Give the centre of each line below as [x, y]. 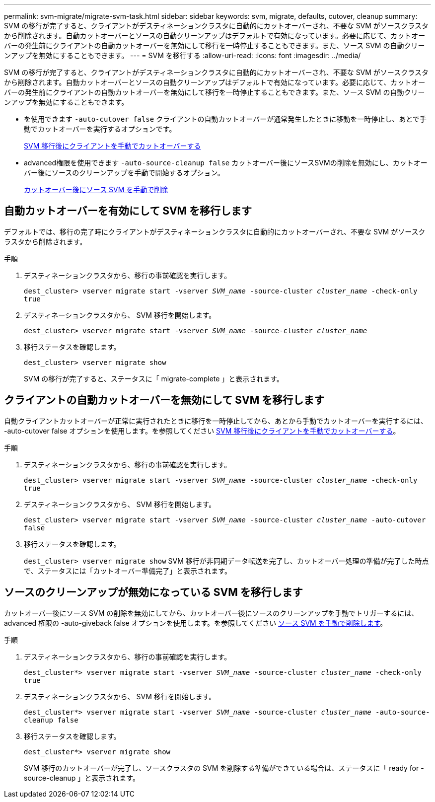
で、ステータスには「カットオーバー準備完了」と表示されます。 [128, 571]
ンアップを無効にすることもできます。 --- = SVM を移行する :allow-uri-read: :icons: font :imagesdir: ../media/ [182, 55]
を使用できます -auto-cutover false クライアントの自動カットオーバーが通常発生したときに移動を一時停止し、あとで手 [225, 119]
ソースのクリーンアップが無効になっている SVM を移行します [153, 592]
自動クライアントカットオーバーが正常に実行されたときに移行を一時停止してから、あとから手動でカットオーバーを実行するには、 [216, 421]
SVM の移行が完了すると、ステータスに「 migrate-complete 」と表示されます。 [154, 378]
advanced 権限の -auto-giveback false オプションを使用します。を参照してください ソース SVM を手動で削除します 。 [196, 623]
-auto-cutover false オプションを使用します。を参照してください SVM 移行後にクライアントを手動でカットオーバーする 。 [202, 431]
